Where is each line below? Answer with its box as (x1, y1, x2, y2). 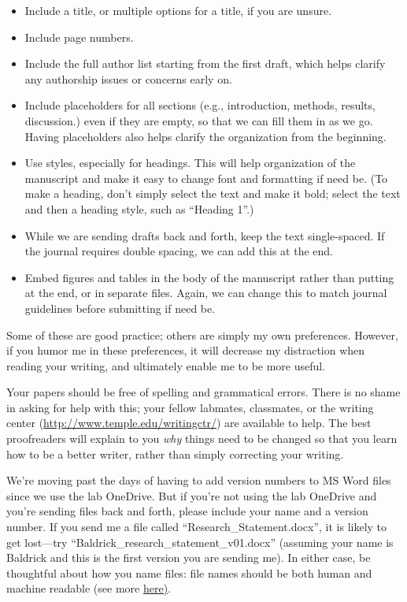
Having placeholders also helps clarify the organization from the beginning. (24, 128, 387, 144)
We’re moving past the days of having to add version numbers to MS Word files (6, 472, 391, 489)
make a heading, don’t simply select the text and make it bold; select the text (24, 185, 401, 202)
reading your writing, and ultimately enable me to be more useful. (6, 357, 326, 373)
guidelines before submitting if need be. (24, 299, 216, 316)
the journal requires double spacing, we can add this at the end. (24, 243, 333, 259)
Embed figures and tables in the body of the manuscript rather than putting (24, 269, 394, 285)
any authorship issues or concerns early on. (24, 70, 232, 87)
